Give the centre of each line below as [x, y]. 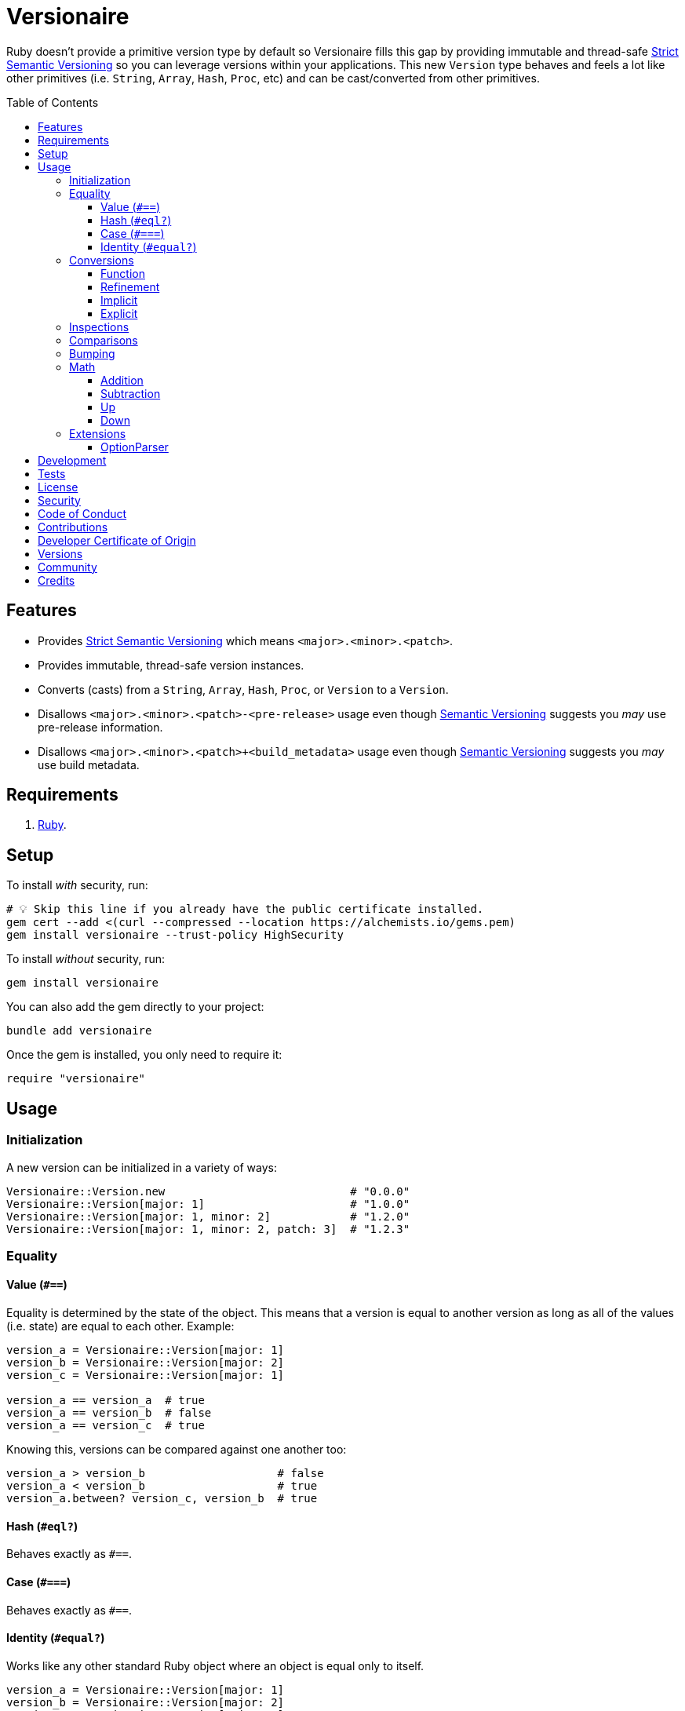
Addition [122, 380]
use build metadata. [89, 764]
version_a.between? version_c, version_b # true [162, 1499]
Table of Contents [53, 102]
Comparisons [104, 340]
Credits [56, 580]
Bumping [92, 353]
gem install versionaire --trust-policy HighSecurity [175, 935]
